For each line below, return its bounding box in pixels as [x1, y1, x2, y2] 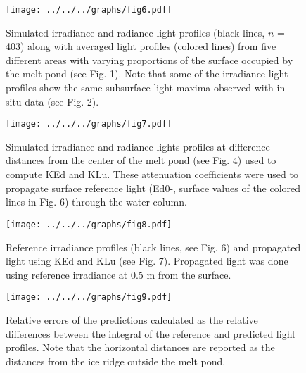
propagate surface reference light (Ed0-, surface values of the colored [6, 180, 301, 195]
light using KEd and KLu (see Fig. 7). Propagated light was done [6, 253, 288, 268]
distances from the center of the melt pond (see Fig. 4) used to [6, 153, 276, 167]
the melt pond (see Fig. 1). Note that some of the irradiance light [6, 66, 288, 81]
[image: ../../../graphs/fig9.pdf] [6, 292, 172, 303]
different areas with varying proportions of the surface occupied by [6, 52, 293, 67]
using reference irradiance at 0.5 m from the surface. [6, 267, 231, 282]
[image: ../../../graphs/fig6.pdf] [6, 5, 172, 15]
